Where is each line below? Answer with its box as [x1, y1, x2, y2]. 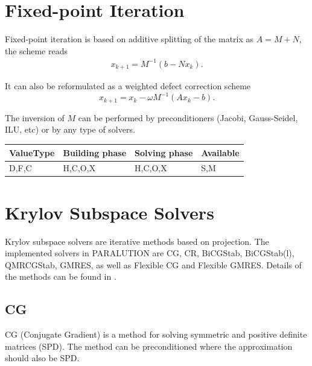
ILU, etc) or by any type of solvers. [5, 123, 135, 136]
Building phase [63, 146, 127, 159]
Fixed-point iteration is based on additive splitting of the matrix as [5, 33, 254, 45]
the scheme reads [5, 44, 68, 57]
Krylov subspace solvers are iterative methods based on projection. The [5, 235, 269, 247]
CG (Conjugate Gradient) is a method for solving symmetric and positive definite [5, 328, 307, 341]
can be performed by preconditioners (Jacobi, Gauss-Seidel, [78, 111, 298, 124]
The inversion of [5, 111, 65, 124]
